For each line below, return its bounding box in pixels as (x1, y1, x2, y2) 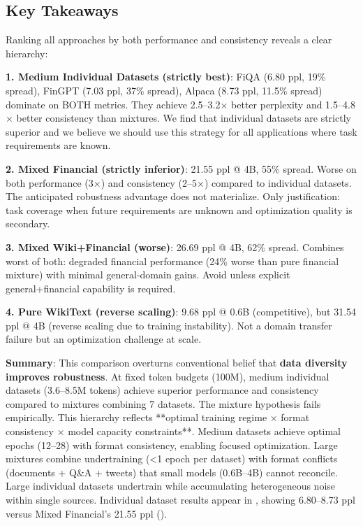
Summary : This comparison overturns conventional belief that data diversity (6, 355, 348, 370)
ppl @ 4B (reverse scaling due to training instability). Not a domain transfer (6, 318, 332, 332)
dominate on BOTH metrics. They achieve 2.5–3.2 (6, 97, 221, 111)
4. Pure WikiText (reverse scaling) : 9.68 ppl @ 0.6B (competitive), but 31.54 (6, 304, 357, 319)
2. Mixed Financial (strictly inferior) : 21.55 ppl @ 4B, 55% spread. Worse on (6, 161, 357, 176)
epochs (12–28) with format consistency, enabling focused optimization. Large (6, 437, 338, 452)
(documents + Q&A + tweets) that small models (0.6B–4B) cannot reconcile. (6, 464, 338, 479)
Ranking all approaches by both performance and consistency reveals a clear (6, 32, 332, 47)
